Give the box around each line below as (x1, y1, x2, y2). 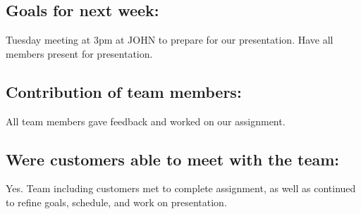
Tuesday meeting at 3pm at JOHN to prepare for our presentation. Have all (6, 32, 334, 47)
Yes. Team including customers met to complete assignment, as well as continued (6, 181, 356, 196)
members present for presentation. (6, 46, 153, 61)
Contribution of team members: (6, 80, 242, 102)
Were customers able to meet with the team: (6, 148, 340, 170)
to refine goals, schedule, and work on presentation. (6, 194, 227, 209)
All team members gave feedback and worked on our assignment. (6, 113, 286, 128)
